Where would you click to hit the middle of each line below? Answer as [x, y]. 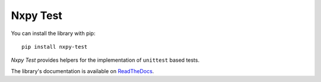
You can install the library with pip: [53, 33]
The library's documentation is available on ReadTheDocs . [83, 71]
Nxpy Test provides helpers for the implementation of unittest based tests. [105, 60]
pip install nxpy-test [55, 47]
